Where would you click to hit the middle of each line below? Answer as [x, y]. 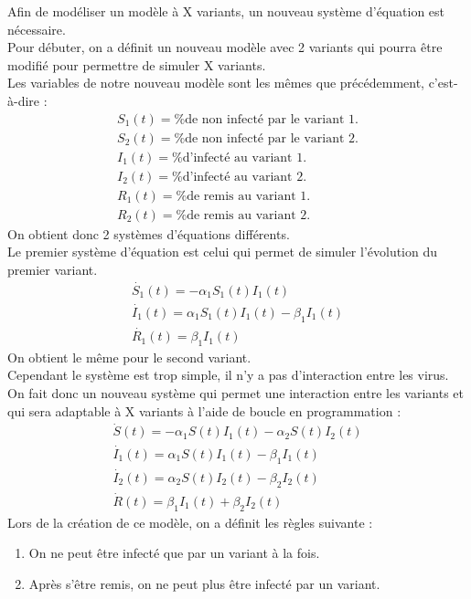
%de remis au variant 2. [243, 215]
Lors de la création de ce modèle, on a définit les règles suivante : [190, 522]
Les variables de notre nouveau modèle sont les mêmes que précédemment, [216, 83]
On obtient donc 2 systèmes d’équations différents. [149, 233]
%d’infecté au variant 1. [240, 158]
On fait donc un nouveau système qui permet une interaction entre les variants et [235, 393]
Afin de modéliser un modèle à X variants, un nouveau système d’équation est [226, 11]
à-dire [24, 100]
